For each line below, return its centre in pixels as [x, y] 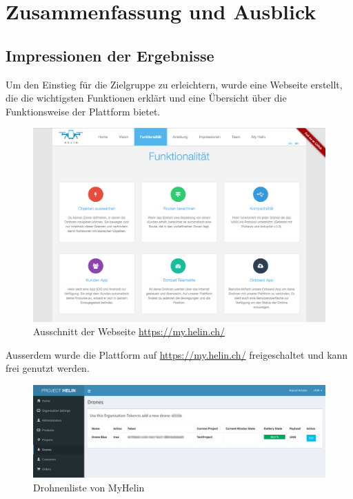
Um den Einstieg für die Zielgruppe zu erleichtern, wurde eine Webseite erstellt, [174, 84]
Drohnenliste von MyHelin [89, 487]
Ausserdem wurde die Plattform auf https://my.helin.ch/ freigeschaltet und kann [177, 354]
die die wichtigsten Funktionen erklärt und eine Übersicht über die [146, 98]
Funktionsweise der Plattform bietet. [83, 111]
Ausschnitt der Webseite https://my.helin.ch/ [129, 331]
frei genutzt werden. [48, 368]
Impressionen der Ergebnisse [110, 55]
